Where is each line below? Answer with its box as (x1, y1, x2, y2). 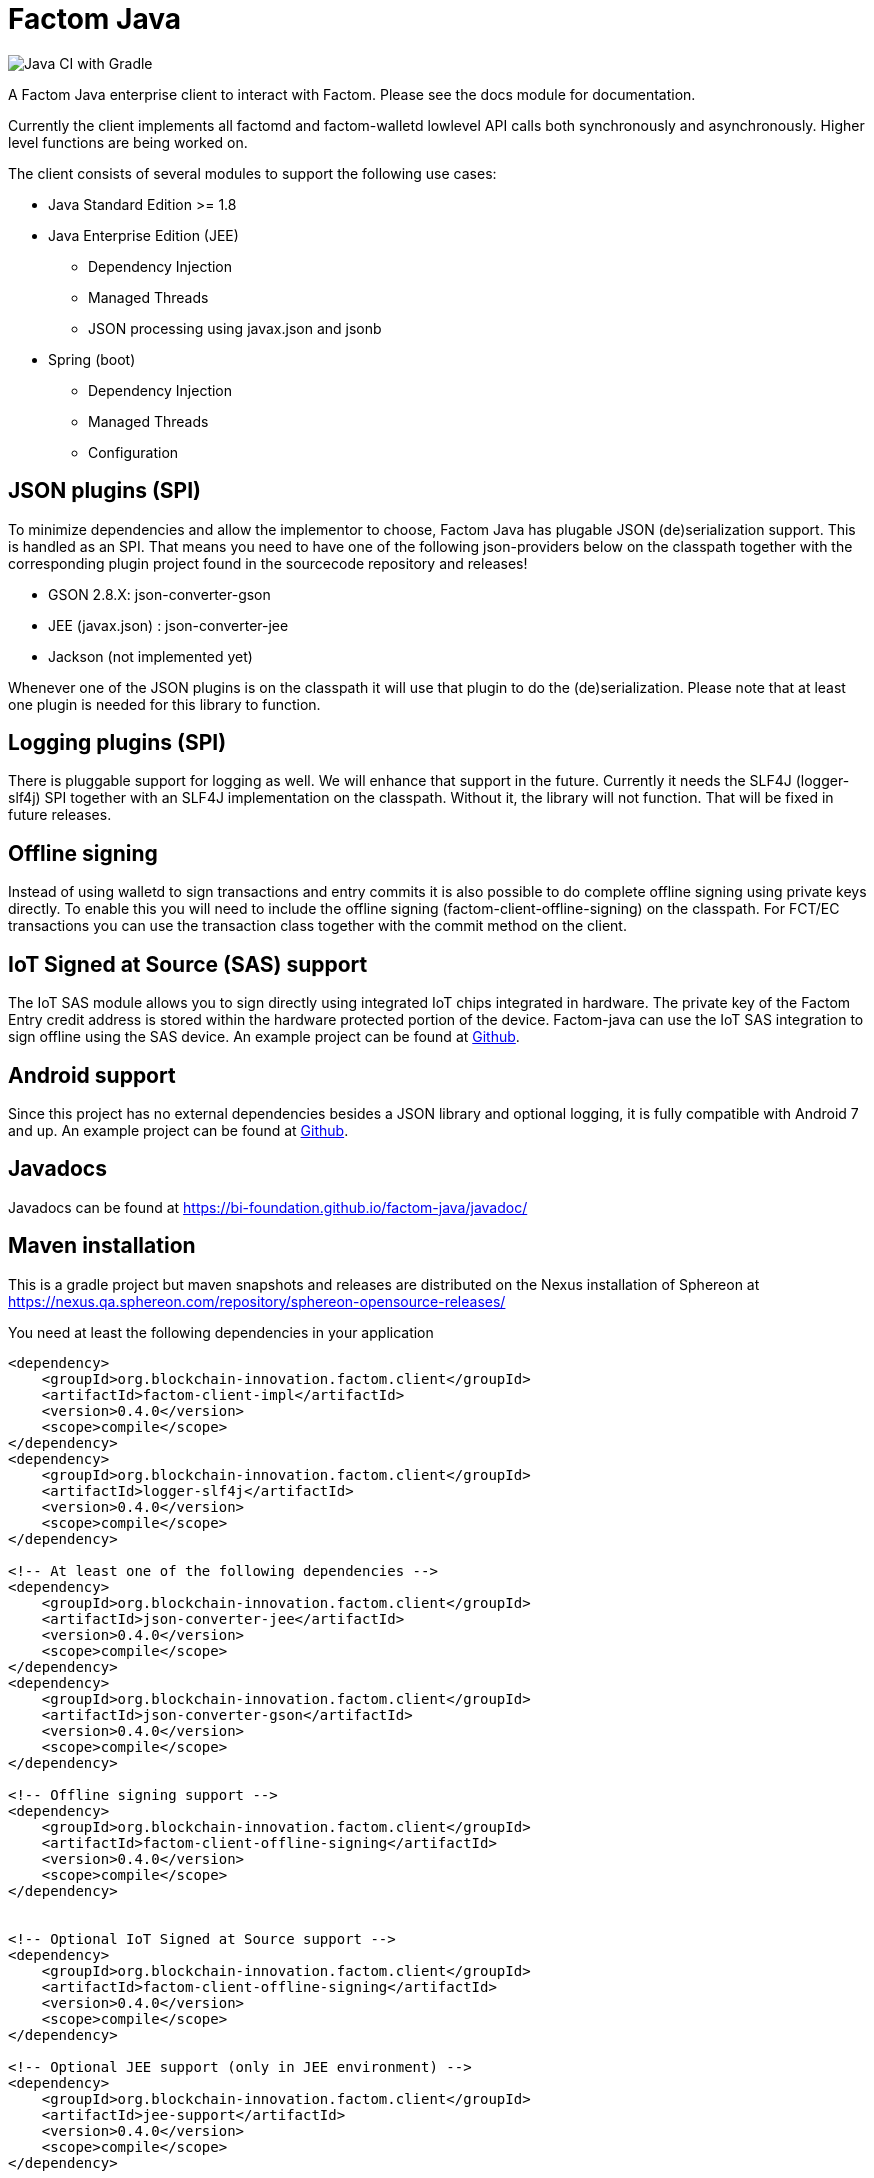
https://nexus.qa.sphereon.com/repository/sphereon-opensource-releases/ (8, 1292, 506, 1310)
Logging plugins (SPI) (8, 730, 227, 756)
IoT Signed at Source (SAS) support (8, 951, 368, 977)
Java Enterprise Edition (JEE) (48, 226, 239, 244)
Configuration (88, 443, 179, 461)
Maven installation (8, 1233, 196, 1259)
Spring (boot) (48, 350, 136, 368)
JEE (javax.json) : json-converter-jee (48, 616, 289, 634)
